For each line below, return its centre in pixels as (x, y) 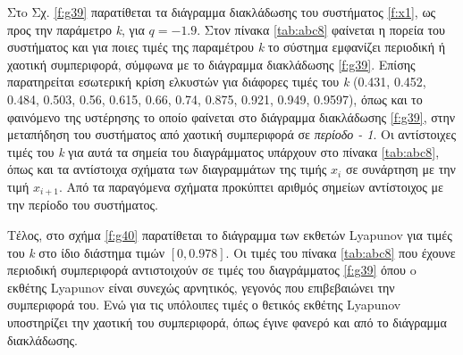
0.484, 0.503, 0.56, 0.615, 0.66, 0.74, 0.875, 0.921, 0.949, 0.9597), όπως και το (215, 99)
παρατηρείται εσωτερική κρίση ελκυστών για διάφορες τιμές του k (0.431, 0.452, (217, 82)
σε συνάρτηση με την (400, 169)
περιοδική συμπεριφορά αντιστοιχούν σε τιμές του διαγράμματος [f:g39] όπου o (212, 270)
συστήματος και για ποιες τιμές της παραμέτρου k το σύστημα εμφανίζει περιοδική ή (226, 47)
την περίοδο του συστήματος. (83, 205)
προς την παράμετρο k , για (76, 29)
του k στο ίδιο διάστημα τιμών (86, 252)
